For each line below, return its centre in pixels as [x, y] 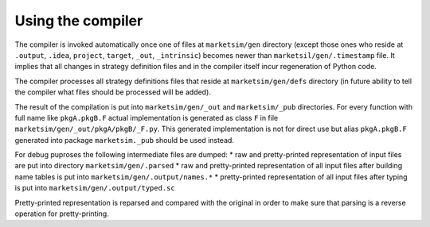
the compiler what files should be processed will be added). [113, 92]
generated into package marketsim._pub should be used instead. [125, 140]
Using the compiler [79, 21]
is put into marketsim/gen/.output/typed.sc [95, 188]
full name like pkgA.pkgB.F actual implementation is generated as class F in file [147, 117]
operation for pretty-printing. [62, 214]
